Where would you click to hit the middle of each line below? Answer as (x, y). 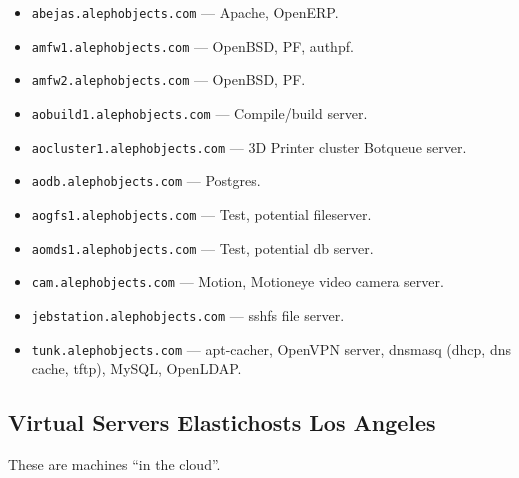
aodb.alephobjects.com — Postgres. (146, 180)
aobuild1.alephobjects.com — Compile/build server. (199, 112)
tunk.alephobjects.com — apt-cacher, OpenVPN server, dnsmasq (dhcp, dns (271, 348)
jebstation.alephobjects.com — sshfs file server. (188, 314)
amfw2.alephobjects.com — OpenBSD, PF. (168, 79)
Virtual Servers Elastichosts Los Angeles (222, 422)
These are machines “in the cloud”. (114, 464)
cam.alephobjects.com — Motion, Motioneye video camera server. (237, 281)
